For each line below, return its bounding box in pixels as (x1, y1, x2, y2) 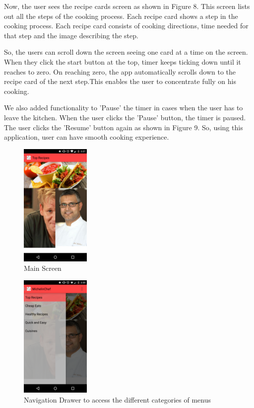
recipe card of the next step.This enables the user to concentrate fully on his (4, 76, 236, 86)
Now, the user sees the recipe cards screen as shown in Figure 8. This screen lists (4, 1, 250, 11)
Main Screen (24, 263, 62, 273)
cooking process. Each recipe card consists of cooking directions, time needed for (4, 20, 249, 31)
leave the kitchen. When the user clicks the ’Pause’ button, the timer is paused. (4, 112, 246, 122)
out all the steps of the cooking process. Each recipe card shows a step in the (4, 10, 238, 21)
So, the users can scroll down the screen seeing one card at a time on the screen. (4, 47, 248, 57)
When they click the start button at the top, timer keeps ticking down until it (4, 56, 241, 67)
